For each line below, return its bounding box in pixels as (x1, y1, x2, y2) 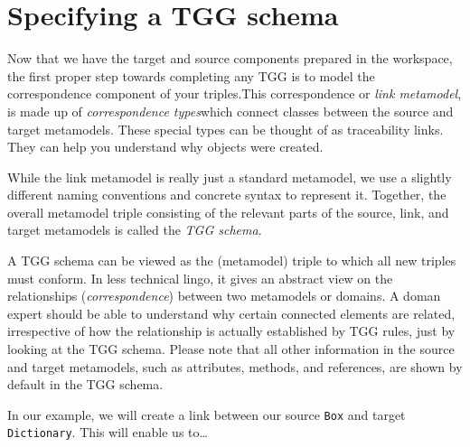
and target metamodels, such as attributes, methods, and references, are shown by (7, 357, 463, 376)
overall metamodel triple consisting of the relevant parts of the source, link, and (7, 202, 449, 221)
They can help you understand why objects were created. (7, 137, 324, 156)
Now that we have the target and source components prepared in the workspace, (7, 49, 453, 68)
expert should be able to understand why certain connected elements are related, (7, 303, 456, 322)
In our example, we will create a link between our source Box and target (7, 405, 406, 424)
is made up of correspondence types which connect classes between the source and (7, 101, 454, 120)
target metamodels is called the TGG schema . (7, 220, 262, 239)
